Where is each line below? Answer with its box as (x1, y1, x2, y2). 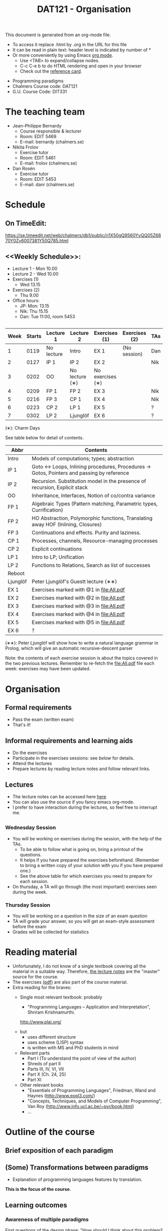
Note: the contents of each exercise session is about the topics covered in (5, 655, 158, 661)
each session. (19, 878, 49, 884)
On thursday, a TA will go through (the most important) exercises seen (12, 884, 157, 890)
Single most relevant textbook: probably (19, 994, 102, 1000)
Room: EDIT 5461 (19, 155, 56, 161)
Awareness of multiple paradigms (5, 1216, 89, 1223)
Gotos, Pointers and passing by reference (31, 469, 129, 476)
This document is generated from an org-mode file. (5, 32, 111, 38)
